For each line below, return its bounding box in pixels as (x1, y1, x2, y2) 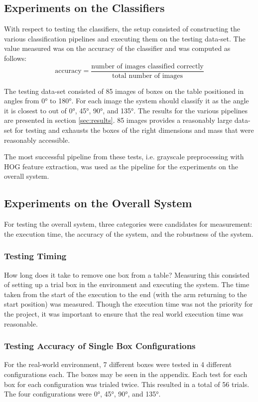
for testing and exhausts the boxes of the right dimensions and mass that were (14, 125, 254, 135)
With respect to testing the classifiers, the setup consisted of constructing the (4, 23, 241, 34)
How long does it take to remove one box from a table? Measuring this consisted (4, 269, 250, 280)
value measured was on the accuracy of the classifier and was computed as (4, 43, 231, 53)
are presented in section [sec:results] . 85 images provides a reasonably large (4, 115, 233, 125)
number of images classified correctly (91, 62, 204, 70)
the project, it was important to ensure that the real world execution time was (4, 308, 244, 319)
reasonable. (4, 318, 38, 329)
